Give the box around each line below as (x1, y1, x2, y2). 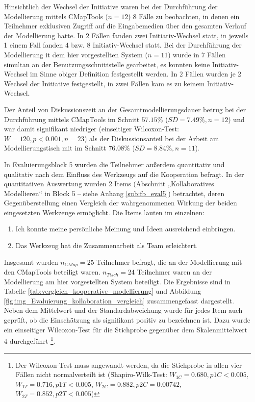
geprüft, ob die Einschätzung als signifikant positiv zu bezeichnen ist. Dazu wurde (4, 315, 251, 325)
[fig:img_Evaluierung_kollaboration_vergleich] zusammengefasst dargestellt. (4, 295, 234, 305)
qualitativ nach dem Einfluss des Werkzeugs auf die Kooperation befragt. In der (4, 169, 244, 179)
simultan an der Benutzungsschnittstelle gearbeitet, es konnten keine (4, 59, 210, 69)
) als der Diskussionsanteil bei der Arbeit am (84, 133, 219, 143)
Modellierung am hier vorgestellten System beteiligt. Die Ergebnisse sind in (4, 276, 230, 286)
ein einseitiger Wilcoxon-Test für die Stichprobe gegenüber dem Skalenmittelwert (4, 324, 248, 334)
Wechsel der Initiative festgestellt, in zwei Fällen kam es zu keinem (4, 78, 205, 88)
